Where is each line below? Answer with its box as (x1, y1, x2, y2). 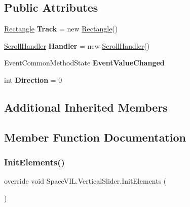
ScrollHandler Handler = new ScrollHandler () (4, 40, 150, 51)
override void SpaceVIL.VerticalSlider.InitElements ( (4, 176, 167, 186)
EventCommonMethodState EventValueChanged (4, 57, 165, 68)
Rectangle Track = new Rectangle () (4, 23, 118, 34)
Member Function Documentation (4, 129, 186, 145)
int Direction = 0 (4, 74, 62, 85)
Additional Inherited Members (4, 99, 168, 115)
